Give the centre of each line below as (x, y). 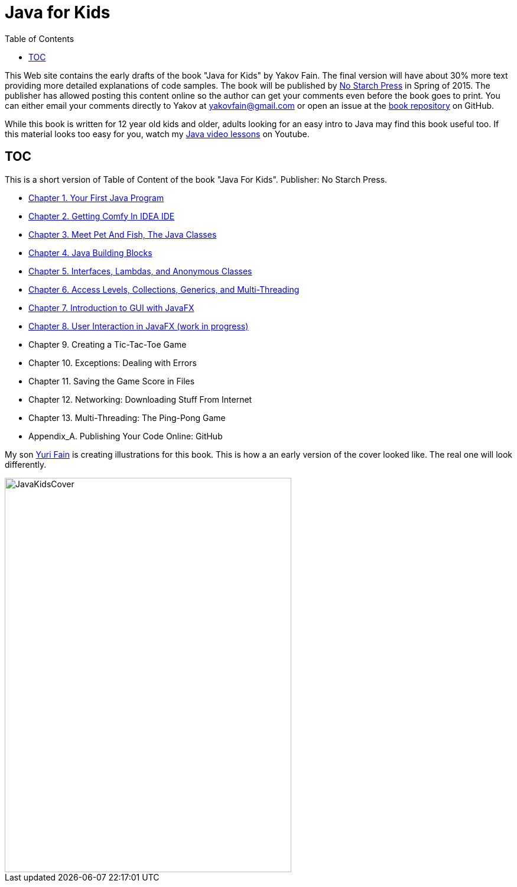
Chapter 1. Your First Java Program (96, 198)
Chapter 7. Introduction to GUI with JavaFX (111, 307)
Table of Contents (40, 38)
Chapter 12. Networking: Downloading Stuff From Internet (140, 399)
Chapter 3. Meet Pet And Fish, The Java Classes (123, 234)
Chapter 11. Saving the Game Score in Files (112, 381)
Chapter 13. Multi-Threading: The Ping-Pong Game (127, 417)
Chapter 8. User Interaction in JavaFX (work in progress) (139, 326)
